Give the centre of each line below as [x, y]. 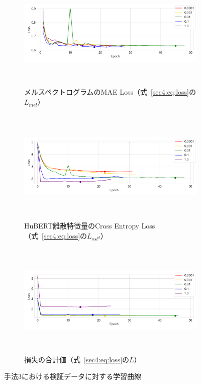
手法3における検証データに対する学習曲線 [73, 376]
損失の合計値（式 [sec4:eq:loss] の [77, 359]
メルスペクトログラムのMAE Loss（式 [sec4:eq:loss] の [110, 92]
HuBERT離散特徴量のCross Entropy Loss [90, 226]
